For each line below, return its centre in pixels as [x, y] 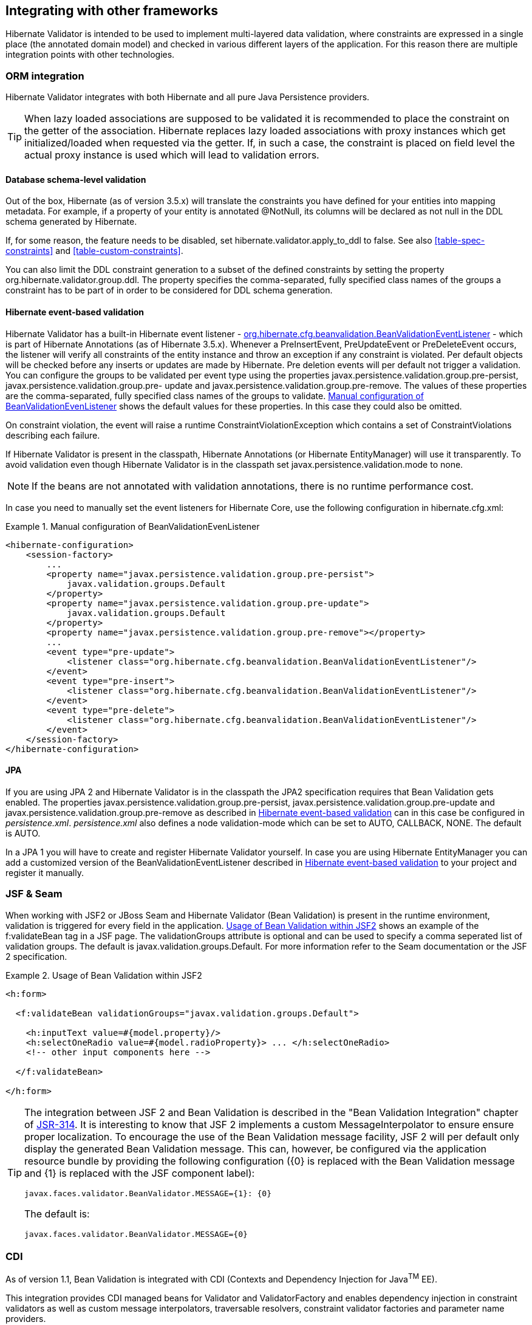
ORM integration [45, 76]
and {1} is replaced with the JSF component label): [140, 1173]
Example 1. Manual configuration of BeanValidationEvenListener [133, 526]
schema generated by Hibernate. [71, 222]
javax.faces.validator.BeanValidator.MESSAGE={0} [136, 1234]
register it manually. [45, 872]
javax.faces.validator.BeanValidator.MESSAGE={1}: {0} [148, 1193]
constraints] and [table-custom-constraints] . [94, 251]
